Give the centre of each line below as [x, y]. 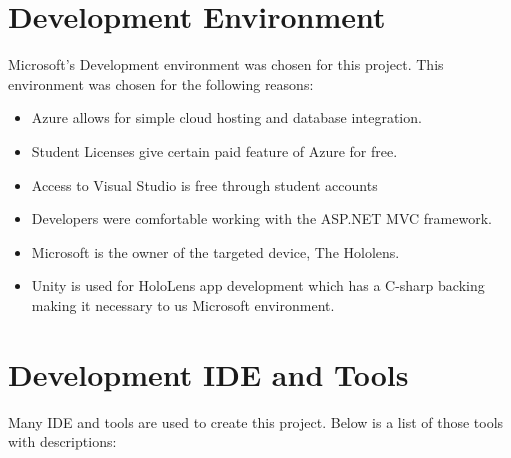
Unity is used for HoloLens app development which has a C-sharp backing [258, 285]
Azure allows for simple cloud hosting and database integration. [226, 117]
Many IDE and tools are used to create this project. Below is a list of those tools [256, 421]
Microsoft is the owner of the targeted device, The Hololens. [215, 251]
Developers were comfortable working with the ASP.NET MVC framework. [261, 218]
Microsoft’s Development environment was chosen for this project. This [226, 64]
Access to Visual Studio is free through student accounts [204, 184]
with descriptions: [62, 441]
